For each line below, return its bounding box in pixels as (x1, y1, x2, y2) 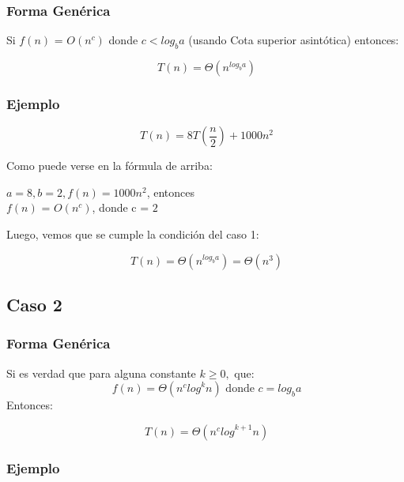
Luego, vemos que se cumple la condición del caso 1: (6, 226, 259, 243)
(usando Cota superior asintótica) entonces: (188, 32, 399, 48)
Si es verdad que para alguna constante (6, 364, 196, 381)
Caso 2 (6, 292, 62, 316)
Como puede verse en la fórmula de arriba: (6, 157, 213, 174)
